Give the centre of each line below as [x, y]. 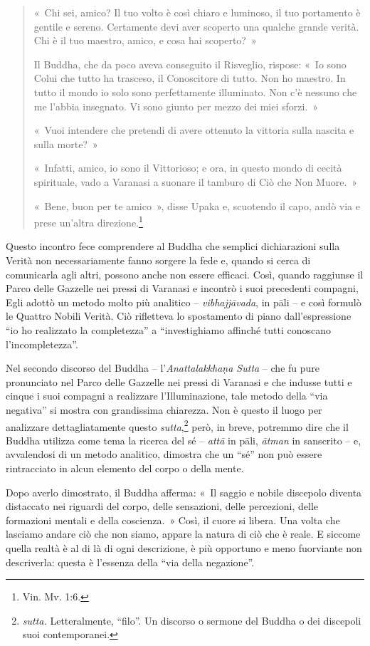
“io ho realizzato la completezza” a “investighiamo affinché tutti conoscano [169, 329]
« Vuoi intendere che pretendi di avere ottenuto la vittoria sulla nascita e [194, 130]
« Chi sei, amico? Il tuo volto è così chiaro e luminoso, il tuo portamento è [197, 12]
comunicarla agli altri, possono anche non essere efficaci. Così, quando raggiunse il [185, 274]
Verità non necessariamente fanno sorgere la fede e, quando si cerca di [158, 260]
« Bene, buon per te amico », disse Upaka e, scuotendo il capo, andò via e [197, 205]
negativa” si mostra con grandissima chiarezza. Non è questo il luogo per [164, 409]
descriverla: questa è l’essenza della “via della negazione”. [130, 562]
